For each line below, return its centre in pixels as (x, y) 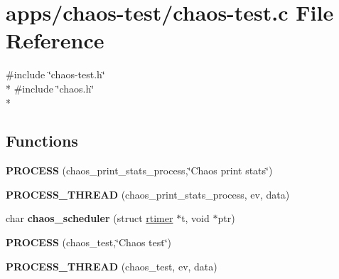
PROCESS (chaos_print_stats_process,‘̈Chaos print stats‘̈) (139, 170)
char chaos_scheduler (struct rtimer (90, 218)
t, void (195, 218)
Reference (55, 40)
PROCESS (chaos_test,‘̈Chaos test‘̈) (89, 242)
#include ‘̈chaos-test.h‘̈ (55, 74)
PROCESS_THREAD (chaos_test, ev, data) (112, 266)
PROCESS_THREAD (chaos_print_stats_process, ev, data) (148, 194)
